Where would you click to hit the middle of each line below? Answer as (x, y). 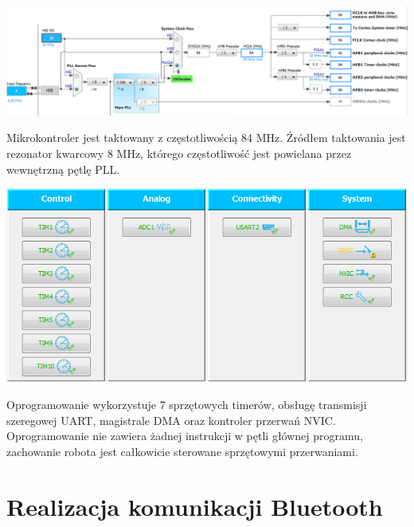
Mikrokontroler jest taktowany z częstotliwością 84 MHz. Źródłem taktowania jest (206, 138)
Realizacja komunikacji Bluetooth (195, 506)
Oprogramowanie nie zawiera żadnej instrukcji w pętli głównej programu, (185, 436)
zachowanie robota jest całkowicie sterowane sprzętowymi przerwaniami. (182, 451)
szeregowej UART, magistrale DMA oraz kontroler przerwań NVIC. (171, 420)
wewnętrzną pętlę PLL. (63, 169)
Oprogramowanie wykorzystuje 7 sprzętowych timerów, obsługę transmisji (187, 405)
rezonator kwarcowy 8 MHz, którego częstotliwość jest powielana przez (179, 153)
